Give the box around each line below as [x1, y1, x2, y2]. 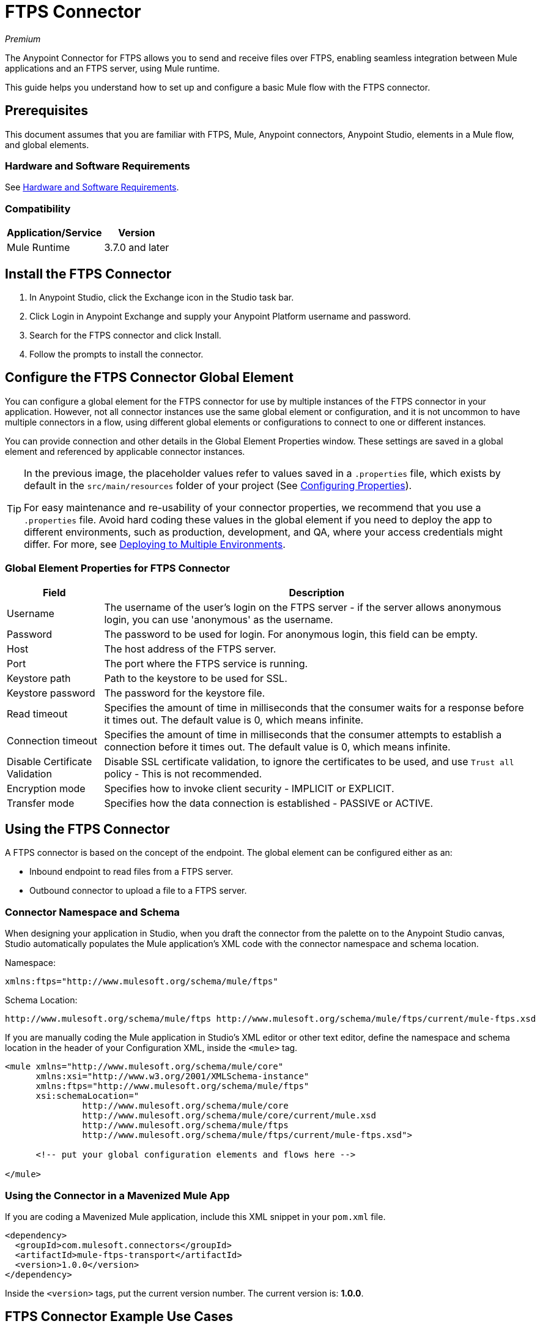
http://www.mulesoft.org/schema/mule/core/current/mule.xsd [82, 1110, 376, 1121]
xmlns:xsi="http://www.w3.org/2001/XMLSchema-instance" [35, 1071, 309, 1082]
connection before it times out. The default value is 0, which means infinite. [104, 740, 451, 753]
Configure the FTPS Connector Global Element [5, 370, 294, 386]
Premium [5, 33, 41, 44]
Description [289, 586, 344, 599]
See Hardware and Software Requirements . [5, 182, 179, 193]
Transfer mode [7, 796, 75, 809]
